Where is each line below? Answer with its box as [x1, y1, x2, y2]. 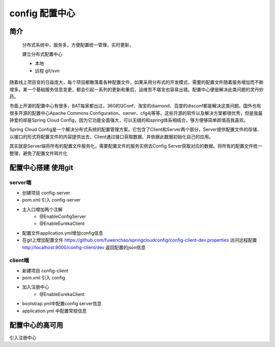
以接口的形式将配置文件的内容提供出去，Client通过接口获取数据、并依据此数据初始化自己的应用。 [9, 133, 214, 140]
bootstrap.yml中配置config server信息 [22, 301, 102, 307]
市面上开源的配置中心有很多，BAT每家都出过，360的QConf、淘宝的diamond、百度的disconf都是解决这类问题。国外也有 [9, 103, 262, 109]
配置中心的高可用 [9, 321, 63, 330]
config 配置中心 [9, 8, 76, 19]
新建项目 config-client [22, 267, 68, 274]
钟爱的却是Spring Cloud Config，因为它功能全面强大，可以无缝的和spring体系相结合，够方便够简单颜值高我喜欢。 [9, 117, 249, 123]
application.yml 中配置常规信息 [22, 308, 87, 314]
